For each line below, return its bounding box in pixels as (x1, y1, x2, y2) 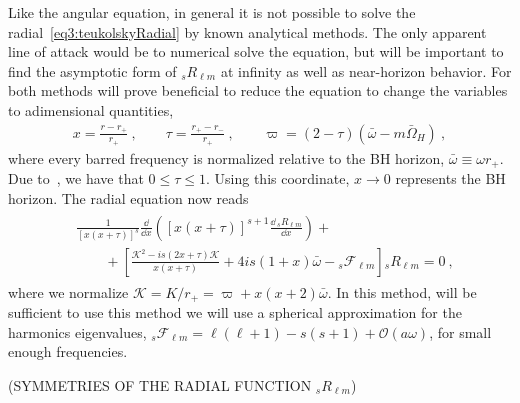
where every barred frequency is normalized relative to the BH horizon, (8, 147, 445, 168)
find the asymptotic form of (8, 60, 177, 81)
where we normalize (8, 281, 129, 302)
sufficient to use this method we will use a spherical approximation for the (8, 302, 462, 323)
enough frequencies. (8, 341, 128, 362)
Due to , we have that (8, 168, 144, 189)
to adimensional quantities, (8, 99, 174, 120)
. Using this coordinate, (206, 168, 350, 189)
